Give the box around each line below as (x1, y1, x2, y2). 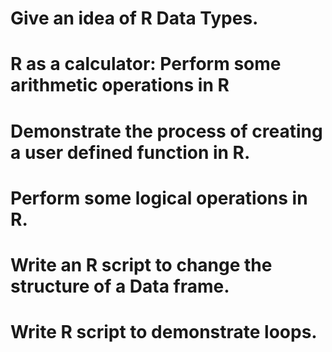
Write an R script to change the (10, 253, 273, 276)
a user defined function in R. (10, 141, 251, 164)
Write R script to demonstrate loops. (10, 321, 318, 344)
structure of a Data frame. (10, 275, 230, 297)
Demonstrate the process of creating (10, 120, 323, 142)
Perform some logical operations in (10, 187, 308, 209)
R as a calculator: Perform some (10, 53, 282, 76)
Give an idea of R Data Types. (10, 7, 259, 30)
